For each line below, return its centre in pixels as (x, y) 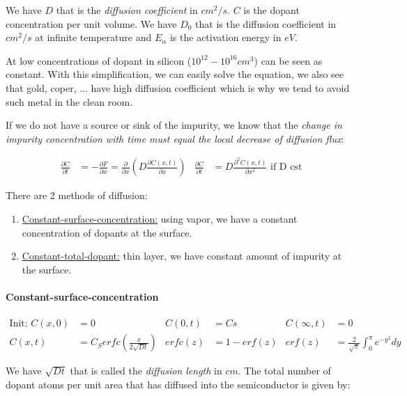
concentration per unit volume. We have (91, 23)
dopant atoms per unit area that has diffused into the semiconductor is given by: (178, 384)
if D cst (286, 167)
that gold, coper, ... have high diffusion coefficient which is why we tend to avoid (178, 87)
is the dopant (271, 10)
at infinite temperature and (93, 37)
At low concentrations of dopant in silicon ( (99, 60)
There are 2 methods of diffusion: (77, 195)
